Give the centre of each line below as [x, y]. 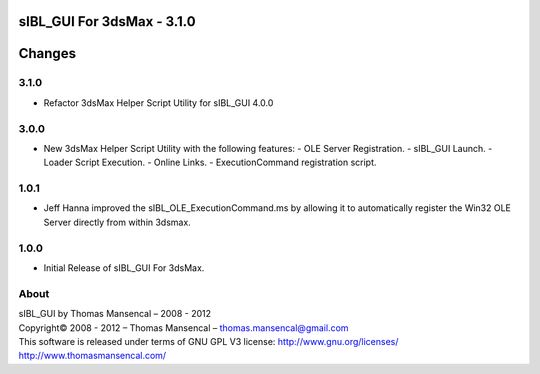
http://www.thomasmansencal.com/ [92, 356]
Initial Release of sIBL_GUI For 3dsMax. [124, 267]
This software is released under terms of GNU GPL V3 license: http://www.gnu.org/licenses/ [208, 341]
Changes [47, 53]
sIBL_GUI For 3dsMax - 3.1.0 [107, 21]
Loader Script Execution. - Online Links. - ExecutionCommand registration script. [210, 162]
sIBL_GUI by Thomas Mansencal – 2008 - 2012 [115, 314]
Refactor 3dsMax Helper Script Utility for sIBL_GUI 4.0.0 [158, 102]
